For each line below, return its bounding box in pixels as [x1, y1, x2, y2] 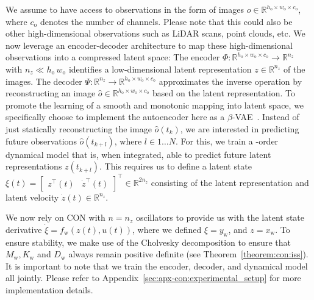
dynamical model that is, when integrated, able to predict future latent [5, 148, 271, 160]
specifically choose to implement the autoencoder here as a [5, 110, 225, 123]
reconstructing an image [5, 87, 96, 99]
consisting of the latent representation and [151, 176, 309, 188]
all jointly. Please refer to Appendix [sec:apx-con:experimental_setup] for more [5, 271, 301, 284]
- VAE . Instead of [232, 110, 299, 123]
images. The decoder [5, 74, 82, 87]
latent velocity [5, 190, 59, 203]
